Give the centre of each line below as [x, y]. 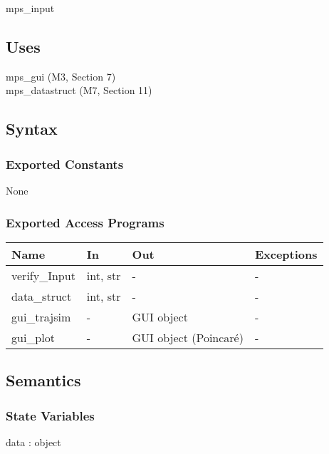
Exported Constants [65, 164]
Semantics [43, 380]
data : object [33, 442]
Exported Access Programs [85, 222]
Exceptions [286, 254]
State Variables [50, 415]
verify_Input [43, 275]
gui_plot [33, 337]
